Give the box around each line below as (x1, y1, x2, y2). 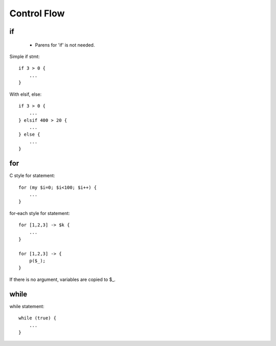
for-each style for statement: (9, 210, 70, 216)
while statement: (9, 303, 44, 309)
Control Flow (9, 8, 65, 19)
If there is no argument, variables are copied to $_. (9, 276, 116, 283)
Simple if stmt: (9, 53, 40, 59)
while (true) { (18, 315, 57, 321)
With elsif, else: (9, 91, 42, 97)
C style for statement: (9, 172, 56, 179)
